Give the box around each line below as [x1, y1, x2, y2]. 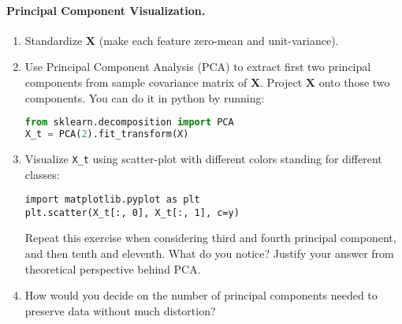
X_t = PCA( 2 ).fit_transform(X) [24, 128, 189, 140]
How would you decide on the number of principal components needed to [24, 287, 378, 304]
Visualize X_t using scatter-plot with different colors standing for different [24, 150, 382, 166]
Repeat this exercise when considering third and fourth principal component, [24, 229, 396, 246]
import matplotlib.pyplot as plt [24, 194, 200, 206]
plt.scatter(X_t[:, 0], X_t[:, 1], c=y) [24, 207, 240, 218]
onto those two [318, 73, 390, 90]
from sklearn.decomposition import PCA [24, 117, 234, 128]
